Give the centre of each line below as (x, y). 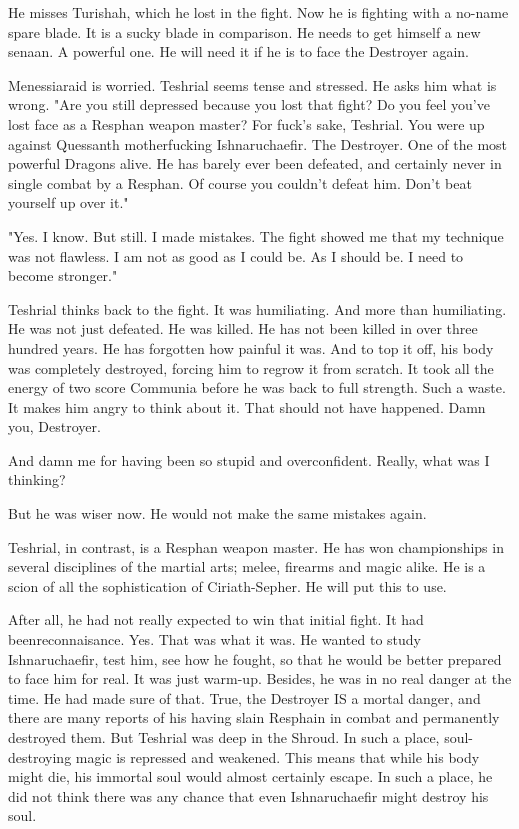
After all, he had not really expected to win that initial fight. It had (216, 619)
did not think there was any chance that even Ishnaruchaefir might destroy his (248, 795)
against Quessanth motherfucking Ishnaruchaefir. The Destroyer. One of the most (258, 143)
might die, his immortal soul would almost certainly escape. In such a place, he (250, 776)
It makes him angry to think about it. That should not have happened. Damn (247, 406)
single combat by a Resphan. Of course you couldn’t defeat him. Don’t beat (240, 182)
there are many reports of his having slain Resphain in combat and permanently (254, 717)
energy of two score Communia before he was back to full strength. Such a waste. (257, 387)
